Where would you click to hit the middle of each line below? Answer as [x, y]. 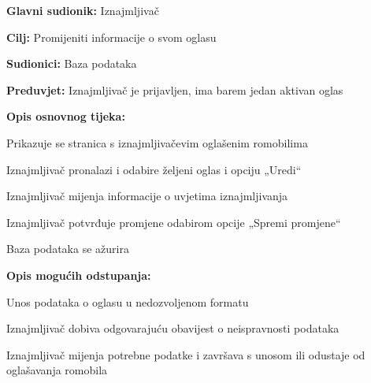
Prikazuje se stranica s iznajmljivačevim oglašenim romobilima [157, 142]
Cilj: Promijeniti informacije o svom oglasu [111, 37]
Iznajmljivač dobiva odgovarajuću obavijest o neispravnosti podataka [173, 328]
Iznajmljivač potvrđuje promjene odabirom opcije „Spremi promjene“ [174, 222]
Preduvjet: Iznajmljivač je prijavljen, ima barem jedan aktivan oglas [175, 89]
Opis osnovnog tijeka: [66, 116]
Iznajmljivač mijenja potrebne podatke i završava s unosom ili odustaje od [186, 354]
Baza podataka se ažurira [68, 249]
